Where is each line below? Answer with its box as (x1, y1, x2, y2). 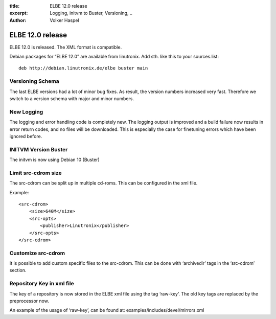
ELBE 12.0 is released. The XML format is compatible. (9, 44, 122, 50)
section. (9, 267, 27, 274)
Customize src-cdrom (9, 249, 65, 257)
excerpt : (9, 10, 28, 16)
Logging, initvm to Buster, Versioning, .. (50, 10, 133, 16)
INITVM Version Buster (9, 146, 68, 153)
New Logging (9, 108, 43, 115)
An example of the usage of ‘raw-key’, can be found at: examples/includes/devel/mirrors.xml (9, 307, 204, 313)
